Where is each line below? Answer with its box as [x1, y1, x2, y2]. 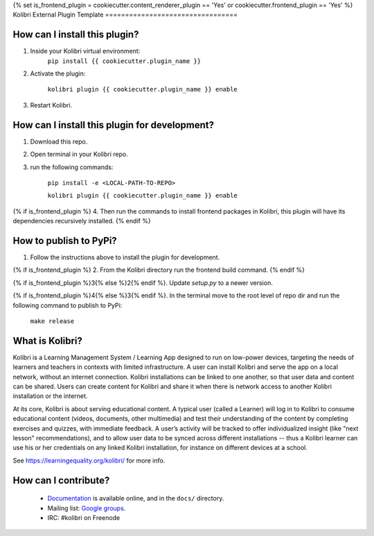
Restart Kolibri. [30, 101, 73, 109]
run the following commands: [30, 163, 114, 171]
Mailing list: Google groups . [47, 503, 126, 512]
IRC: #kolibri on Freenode [47, 513, 121, 521]
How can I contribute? [12, 474, 110, 486]
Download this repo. [30, 137, 88, 146]
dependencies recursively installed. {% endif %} [12, 217, 152, 225]
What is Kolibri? [12, 335, 83, 347]
